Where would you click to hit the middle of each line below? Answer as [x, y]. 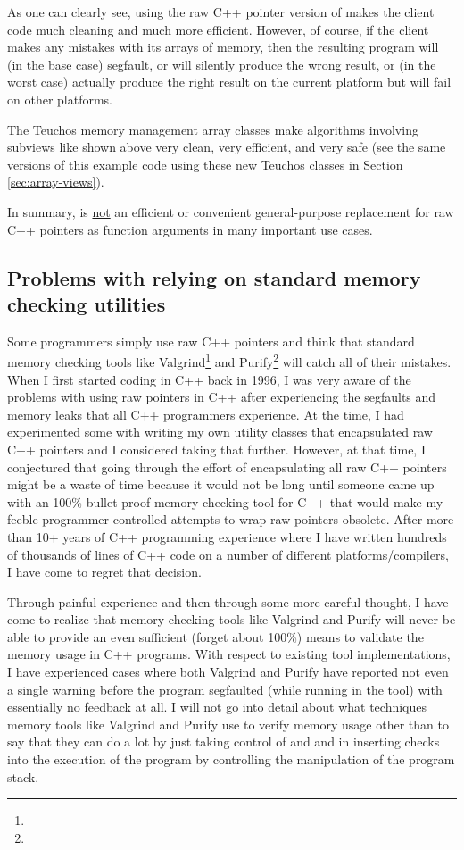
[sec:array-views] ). [56, 182]
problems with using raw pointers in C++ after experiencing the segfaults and [222, 397]
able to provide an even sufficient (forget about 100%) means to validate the [215, 636]
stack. [23, 776]
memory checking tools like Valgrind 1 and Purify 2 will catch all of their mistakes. [229, 360]
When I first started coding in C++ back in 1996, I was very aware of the [209, 379]
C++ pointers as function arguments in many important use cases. [190, 229]
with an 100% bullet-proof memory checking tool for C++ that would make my [225, 501]
